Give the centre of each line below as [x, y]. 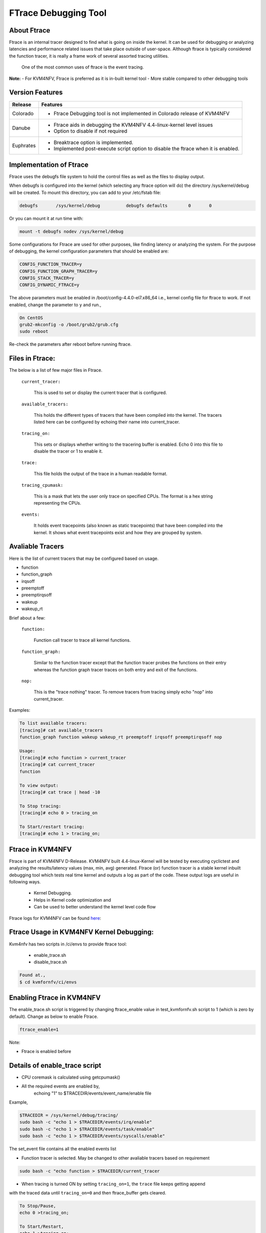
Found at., [33, 975]
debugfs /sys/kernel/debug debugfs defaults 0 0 [116, 205]
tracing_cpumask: [42, 485]
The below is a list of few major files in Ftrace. [56, 370]
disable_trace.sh [50, 962]
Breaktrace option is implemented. [93, 142]
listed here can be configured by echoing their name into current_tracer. [107, 422]
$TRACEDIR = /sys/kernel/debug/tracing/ [69, 1115]
